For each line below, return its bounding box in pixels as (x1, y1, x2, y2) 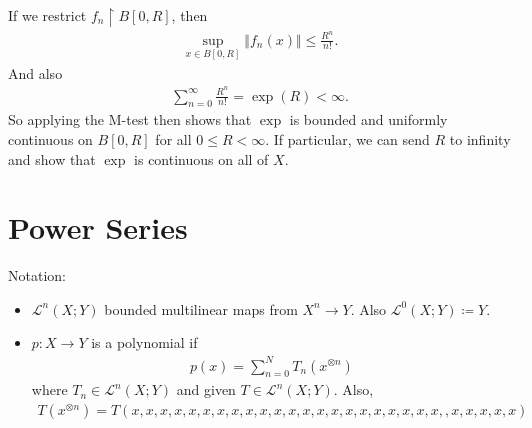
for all (155, 128, 192, 149)
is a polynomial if (91, 332, 198, 353)
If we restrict (8, 5, 87, 25)
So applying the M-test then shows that (8, 109, 252, 130)
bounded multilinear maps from (104, 298, 298, 319)
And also (8, 62, 63, 83)
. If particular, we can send (265, 128, 430, 149)
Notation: (8, 265, 66, 286)
